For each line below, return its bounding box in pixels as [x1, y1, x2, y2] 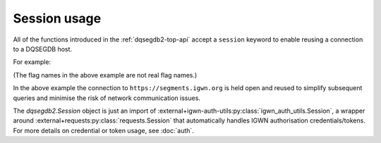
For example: [13, 58, 52, 66]
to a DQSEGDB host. [13, 44, 73, 53]
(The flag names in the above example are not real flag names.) [13, 70, 198, 79]
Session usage [13, 11, 102, 26]
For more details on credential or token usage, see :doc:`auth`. [13, 126, 194, 135]
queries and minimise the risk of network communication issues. [13, 94, 201, 102]
